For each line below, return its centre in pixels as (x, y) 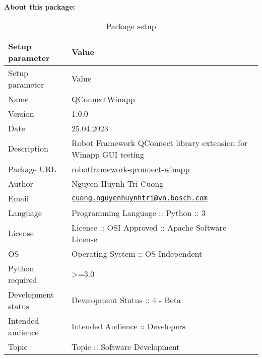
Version (21, 113)
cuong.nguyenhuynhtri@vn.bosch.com (140, 198)
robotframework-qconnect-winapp (130, 169)
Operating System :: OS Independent (137, 253)
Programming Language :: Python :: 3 (139, 212)
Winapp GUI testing (108, 154)
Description (28, 149)
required (23, 279)
